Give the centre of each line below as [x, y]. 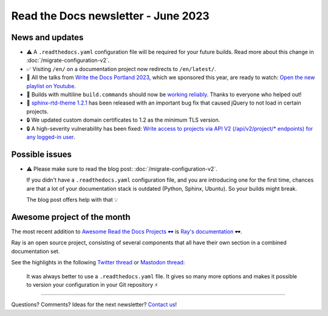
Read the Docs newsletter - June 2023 [110, 16]
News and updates [47, 37]
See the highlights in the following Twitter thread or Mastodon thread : [98, 263]
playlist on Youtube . [51, 86]
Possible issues [42, 154]
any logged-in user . [51, 137]
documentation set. [36, 251]
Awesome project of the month [71, 217]
